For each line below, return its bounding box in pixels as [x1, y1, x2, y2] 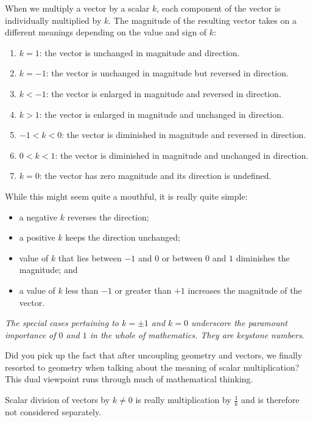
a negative [19, 210, 58, 223]
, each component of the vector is [156, 2, 281, 14]
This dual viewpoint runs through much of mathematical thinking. [5, 373, 253, 385]
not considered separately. [5, 405, 102, 418]
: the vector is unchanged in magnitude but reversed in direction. [46, 67, 289, 79]
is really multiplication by [135, 393, 231, 406]
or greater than [114, 283, 172, 296]
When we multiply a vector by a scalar [5, 2, 150, 14]
